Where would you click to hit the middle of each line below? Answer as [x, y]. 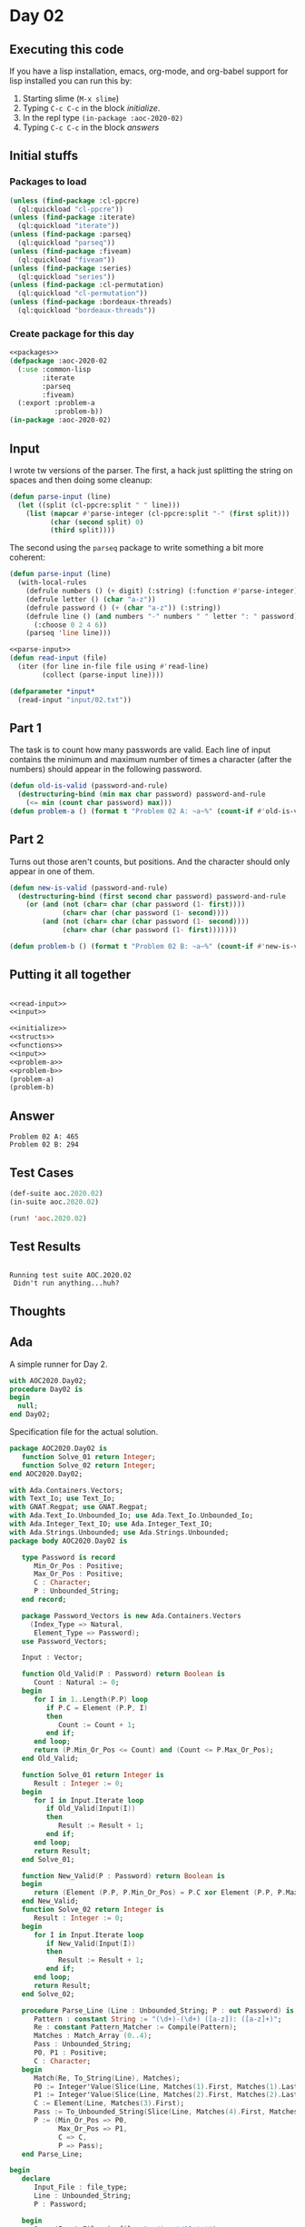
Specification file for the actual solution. [84, 1432]
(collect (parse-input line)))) [103, 675]
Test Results [45, 1247]
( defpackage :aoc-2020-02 [58, 361]
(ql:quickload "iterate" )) [69, 226]
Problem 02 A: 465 [44, 1137]
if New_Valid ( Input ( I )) [91, 1944]
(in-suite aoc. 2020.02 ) [54, 1202]
